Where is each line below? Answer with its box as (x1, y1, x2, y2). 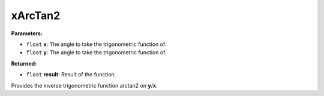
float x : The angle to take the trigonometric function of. (26, 41, 167, 48)
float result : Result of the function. (26, 71, 116, 78)
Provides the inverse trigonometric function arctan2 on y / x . (11, 82, 158, 89)
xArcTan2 (11, 9, 61, 22)
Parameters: (11, 30, 43, 37)
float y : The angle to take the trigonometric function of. (26, 49, 167, 56)
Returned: (11, 60, 37, 67)
